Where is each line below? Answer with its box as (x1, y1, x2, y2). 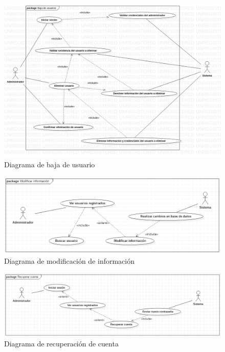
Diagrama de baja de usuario (4, 159, 95, 170)
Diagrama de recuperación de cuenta (4, 338, 119, 349)
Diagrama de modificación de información (4, 255, 135, 266)
